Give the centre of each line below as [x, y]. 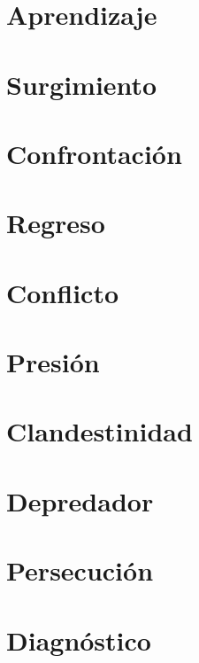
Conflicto [63, 292]
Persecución [80, 570]
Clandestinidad [99, 431]
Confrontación [94, 153]
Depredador [80, 500]
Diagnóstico [79, 640]
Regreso [56, 223]
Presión [53, 362]
